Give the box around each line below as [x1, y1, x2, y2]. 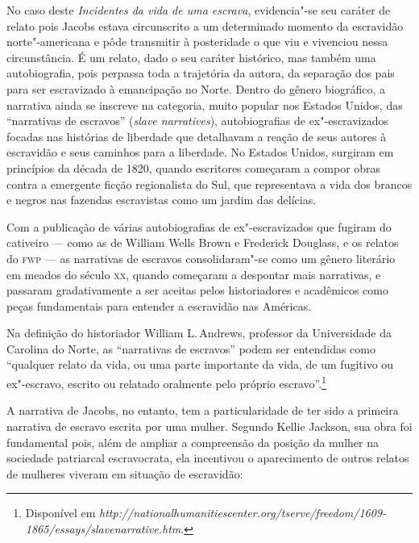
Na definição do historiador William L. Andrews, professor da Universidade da [6, 324, 392, 341]
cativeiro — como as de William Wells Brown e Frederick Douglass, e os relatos [6, 234, 399, 251]
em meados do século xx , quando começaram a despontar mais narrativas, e [6, 265, 381, 282]
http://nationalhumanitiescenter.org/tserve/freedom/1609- [99, 504, 387, 521]
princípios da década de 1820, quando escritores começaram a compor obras [6, 159, 381, 176]
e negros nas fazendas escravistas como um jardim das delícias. [6, 191, 317, 208]
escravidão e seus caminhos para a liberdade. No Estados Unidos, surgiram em [6, 144, 394, 161]
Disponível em [25, 504, 96, 521]
